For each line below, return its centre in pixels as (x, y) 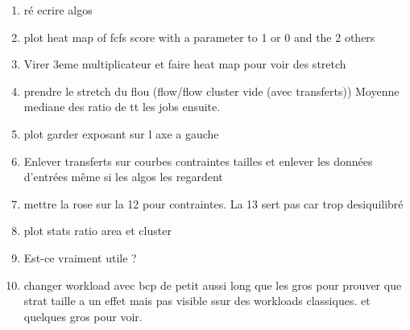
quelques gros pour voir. (83, 316)
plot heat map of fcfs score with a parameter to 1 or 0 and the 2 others (199, 37)
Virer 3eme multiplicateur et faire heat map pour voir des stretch (185, 64)
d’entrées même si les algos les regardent (123, 177)
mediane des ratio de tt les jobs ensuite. (122, 107)
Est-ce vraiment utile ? (80, 257)
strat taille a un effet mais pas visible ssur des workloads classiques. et (197, 301)
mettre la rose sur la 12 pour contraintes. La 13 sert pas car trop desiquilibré (213, 203)
